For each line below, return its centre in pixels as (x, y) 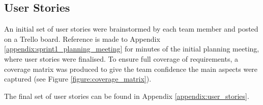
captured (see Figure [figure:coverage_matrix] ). (78, 79)
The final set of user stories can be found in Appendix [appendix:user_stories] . (127, 96)
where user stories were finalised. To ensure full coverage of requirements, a (121, 58)
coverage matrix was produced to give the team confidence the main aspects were (131, 69)
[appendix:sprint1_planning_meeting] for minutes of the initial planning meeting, (132, 49)
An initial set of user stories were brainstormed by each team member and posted (131, 29)
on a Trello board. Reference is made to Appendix (82, 38)
